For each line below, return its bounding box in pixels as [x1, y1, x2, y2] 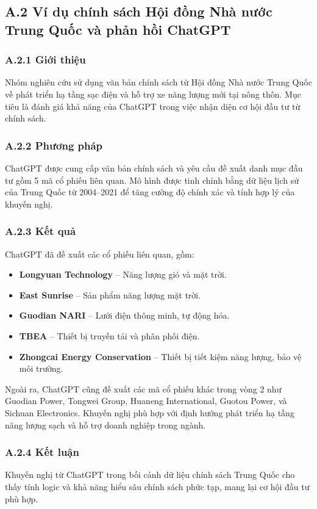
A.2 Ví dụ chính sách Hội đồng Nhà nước [5, 2, 272, 21]
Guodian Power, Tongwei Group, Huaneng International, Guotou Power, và [5, 394, 287, 407]
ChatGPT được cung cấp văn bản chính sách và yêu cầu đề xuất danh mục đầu [5, 161, 303, 174]
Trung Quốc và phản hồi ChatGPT [5, 20, 231, 38]
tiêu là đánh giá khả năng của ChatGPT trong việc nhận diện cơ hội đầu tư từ [5, 99, 301, 112]
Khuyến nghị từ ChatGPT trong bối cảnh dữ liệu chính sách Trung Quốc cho [5, 468, 295, 481]
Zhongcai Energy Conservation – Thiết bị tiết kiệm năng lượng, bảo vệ [19, 350, 302, 363]
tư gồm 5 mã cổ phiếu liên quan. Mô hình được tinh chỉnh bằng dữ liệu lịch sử [5, 173, 299, 186]
